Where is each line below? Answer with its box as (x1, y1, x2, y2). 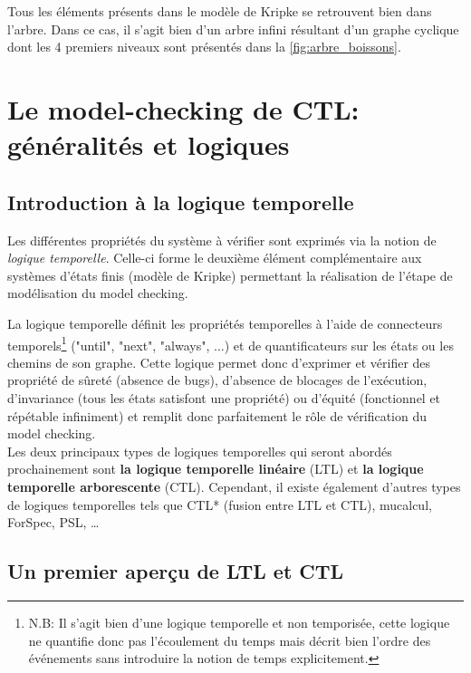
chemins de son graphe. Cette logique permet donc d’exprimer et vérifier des (7, 352, 431, 371)
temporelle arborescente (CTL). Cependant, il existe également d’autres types (7, 476, 461, 495)
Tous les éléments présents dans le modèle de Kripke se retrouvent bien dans (7, 2, 432, 20)
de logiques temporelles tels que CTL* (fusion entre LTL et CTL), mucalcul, (7, 495, 432, 514)
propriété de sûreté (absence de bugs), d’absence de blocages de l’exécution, (7, 370, 428, 389)
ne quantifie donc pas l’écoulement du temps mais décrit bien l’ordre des (28, 630, 431, 649)
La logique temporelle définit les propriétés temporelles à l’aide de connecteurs (7, 313, 443, 332)
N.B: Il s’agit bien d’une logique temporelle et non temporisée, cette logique (28, 612, 450, 631)
